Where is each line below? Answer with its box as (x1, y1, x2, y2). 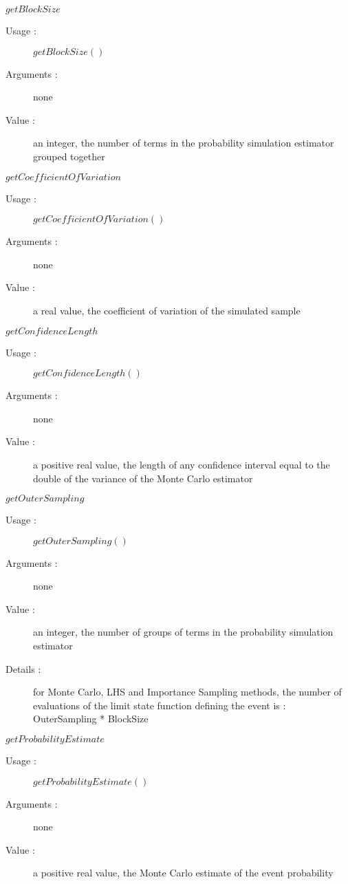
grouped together (33, 149, 105, 163)
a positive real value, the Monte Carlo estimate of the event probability (33, 865, 334, 880)
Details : (6, 661, 41, 676)
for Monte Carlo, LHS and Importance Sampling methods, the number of (33, 684, 342, 699)
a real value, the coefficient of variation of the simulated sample (33, 303, 301, 317)
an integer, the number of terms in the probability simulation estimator (33, 136, 334, 150)
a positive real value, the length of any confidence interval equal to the (33, 457, 330, 471)
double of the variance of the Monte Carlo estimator (33, 471, 253, 485)
